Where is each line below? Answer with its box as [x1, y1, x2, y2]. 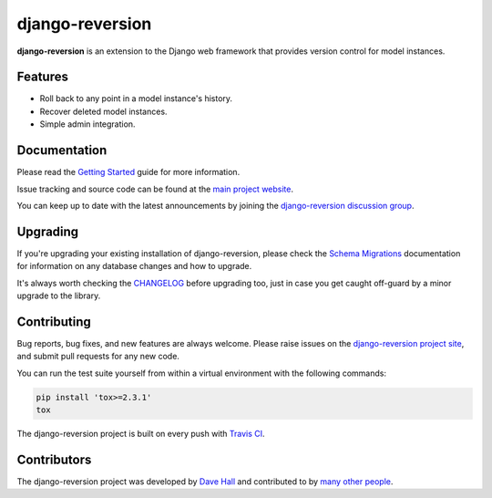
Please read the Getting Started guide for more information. [16, 167, 241, 178]
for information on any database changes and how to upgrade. [16, 261, 252, 272]
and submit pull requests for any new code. [16, 351, 179, 362]
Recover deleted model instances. [39, 106, 168, 117]
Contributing [16, 314, 91, 329]
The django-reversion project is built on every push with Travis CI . [16, 429, 265, 440]
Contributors [16, 451, 92, 467]
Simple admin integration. [39, 119, 136, 130]
